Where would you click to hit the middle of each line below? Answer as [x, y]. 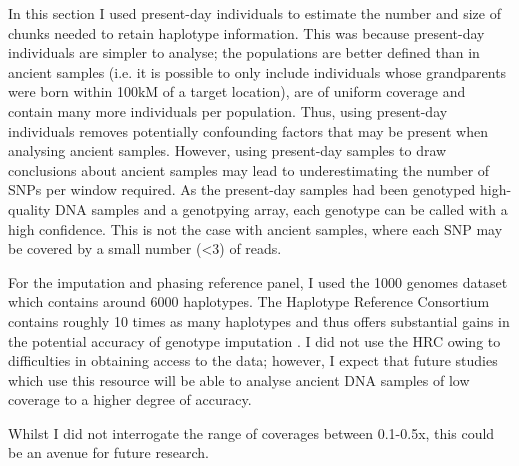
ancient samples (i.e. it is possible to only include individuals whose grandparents [257, 71]
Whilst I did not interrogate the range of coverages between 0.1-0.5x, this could [251, 432]
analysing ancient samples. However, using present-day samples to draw [227, 150]
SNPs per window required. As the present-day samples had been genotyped [242, 189]
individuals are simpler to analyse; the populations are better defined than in [244, 52]
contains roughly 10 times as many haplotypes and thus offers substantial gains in [259, 320]
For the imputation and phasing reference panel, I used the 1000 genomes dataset [258, 281]
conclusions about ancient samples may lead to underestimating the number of [249, 169]
